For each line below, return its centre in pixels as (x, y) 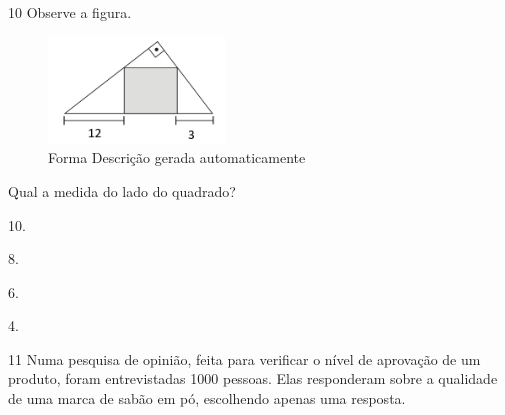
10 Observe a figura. (70, 12)
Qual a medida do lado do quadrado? (122, 190)
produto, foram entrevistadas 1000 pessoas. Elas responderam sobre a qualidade (253, 378)
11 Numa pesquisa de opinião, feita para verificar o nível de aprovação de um (244, 358)
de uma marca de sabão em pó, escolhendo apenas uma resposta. (207, 398)
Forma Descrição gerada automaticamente (177, 157)
